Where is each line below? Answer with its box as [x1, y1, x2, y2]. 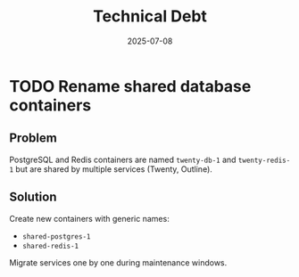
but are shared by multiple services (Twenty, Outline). [15, 163, 212, 175]
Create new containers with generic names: [9, 213, 170, 224]
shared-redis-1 [21, 241, 79, 250]
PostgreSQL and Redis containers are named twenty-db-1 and [9, 154, 237, 165]
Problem [9, 131, 58, 146]
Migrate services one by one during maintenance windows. [9, 257, 228, 268]
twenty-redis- [237, 156, 291, 165]
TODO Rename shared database [9, 76, 252, 96]
